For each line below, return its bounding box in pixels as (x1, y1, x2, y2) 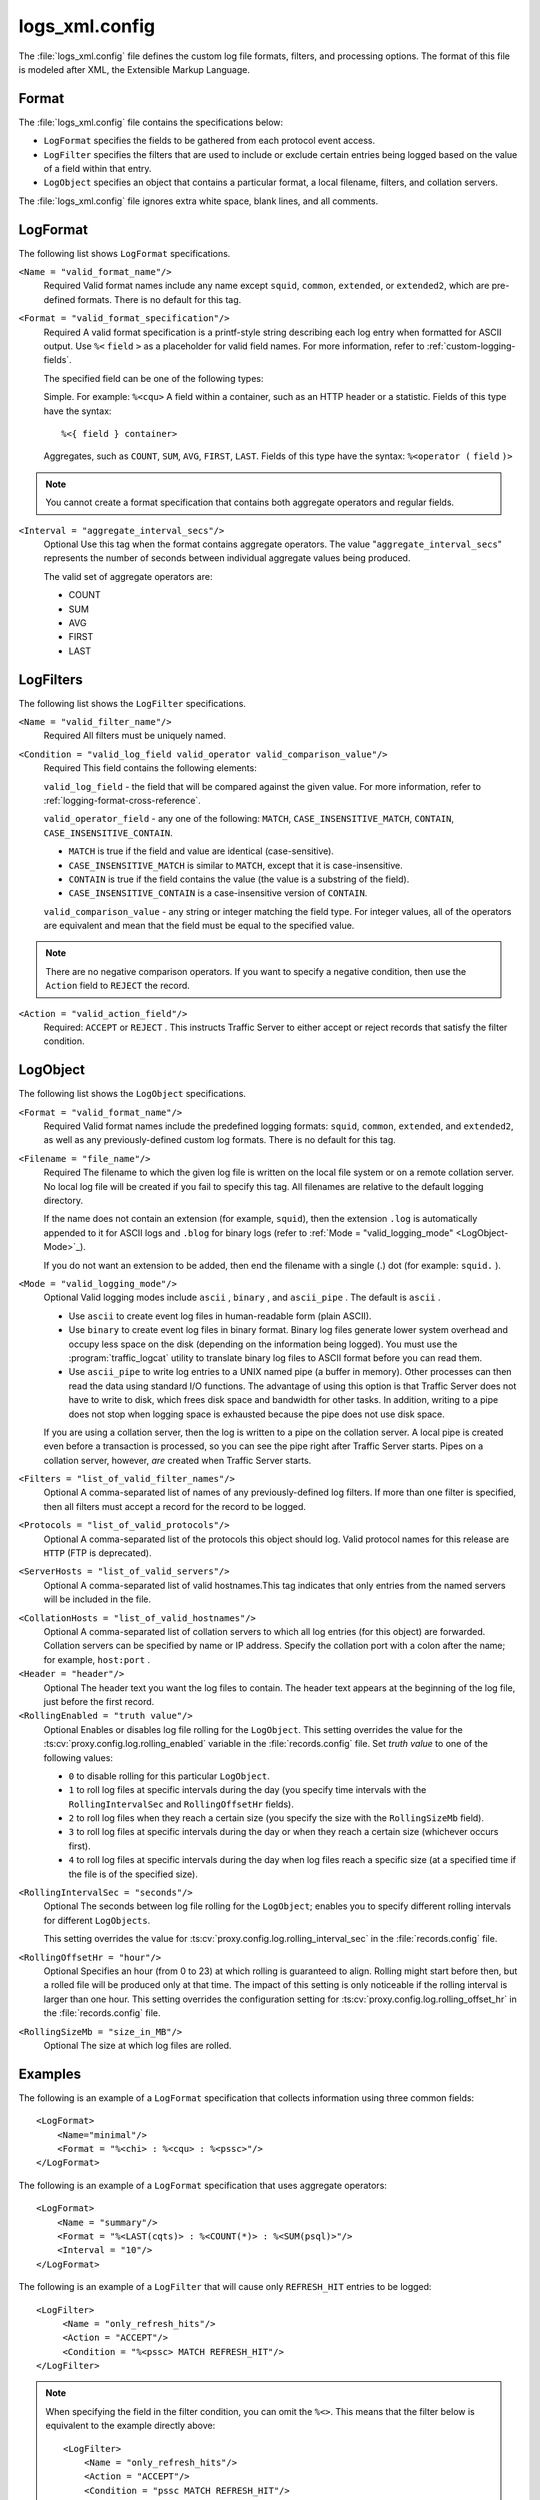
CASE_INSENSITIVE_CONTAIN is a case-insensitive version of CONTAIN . (68, 887, 368, 899)
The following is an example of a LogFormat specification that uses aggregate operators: (18, 2179, 387, 2191)
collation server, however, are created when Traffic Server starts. (43, 1454, 312, 1466)
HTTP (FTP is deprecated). (43, 1547, 152, 1559)
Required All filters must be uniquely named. (43, 730, 227, 742)
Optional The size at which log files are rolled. (43, 2039, 232, 2051)
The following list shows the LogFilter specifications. (18, 697, 247, 709)
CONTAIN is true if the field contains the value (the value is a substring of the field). (68, 873, 410, 885)
